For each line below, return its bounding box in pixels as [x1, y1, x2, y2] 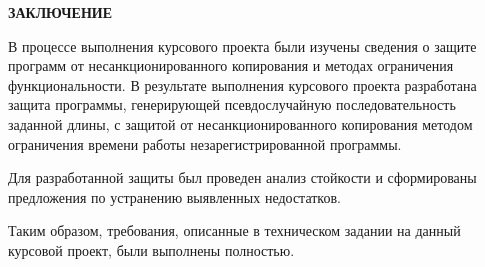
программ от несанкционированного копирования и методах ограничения [8, 55, 454, 76]
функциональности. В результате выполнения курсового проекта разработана [8, 74, 477, 95]
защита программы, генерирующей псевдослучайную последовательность [8, 94, 456, 115]
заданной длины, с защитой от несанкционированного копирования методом [8, 113, 473, 134]
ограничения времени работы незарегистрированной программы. [8, 133, 402, 154]
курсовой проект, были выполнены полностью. [8, 239, 295, 260]
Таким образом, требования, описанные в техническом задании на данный [8, 220, 461, 241]
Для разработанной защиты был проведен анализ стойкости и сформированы [8, 167, 477, 188]
